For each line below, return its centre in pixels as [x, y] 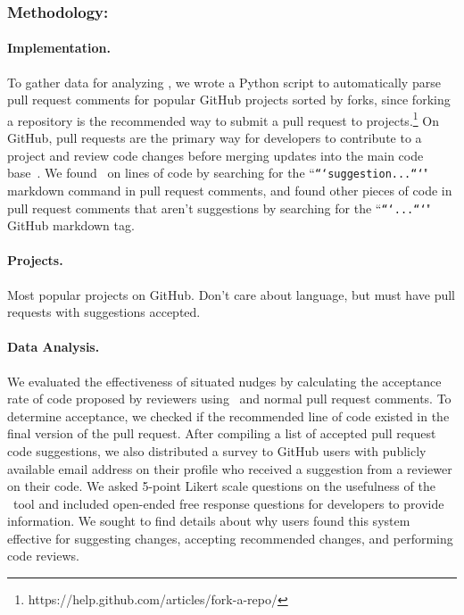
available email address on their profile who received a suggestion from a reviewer [230, 468]
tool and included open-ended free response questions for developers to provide [228, 503]
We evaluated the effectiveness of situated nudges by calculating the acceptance [224, 381]
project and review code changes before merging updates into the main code [215, 155]
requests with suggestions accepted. [104, 312]
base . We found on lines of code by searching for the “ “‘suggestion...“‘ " [218, 173]
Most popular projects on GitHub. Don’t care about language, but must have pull [231, 294]
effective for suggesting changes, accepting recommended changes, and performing [230, 538]
